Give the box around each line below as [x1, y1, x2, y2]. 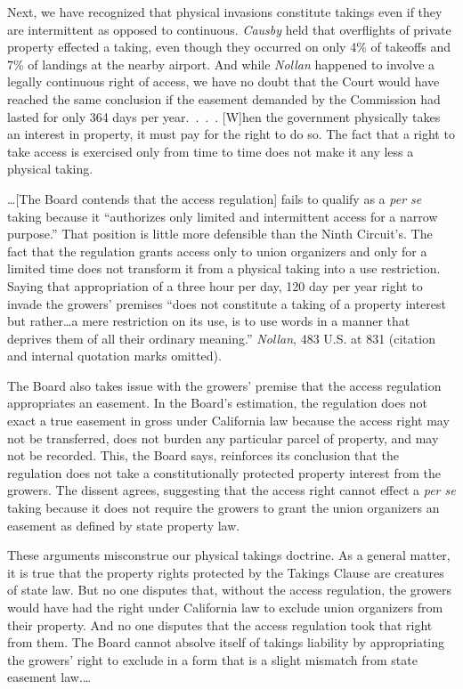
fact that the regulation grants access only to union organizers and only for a [7, 241, 427, 260]
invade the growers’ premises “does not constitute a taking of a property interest [7, 294, 446, 312]
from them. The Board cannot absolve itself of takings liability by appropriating [7, 633, 445, 652]
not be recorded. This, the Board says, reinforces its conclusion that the [7, 446, 399, 465]
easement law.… [7, 668, 92, 686]
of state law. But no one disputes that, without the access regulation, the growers [7, 580, 451, 599]
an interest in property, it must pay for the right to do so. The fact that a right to [7, 125, 455, 143]
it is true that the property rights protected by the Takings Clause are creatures [7, 563, 444, 581]
